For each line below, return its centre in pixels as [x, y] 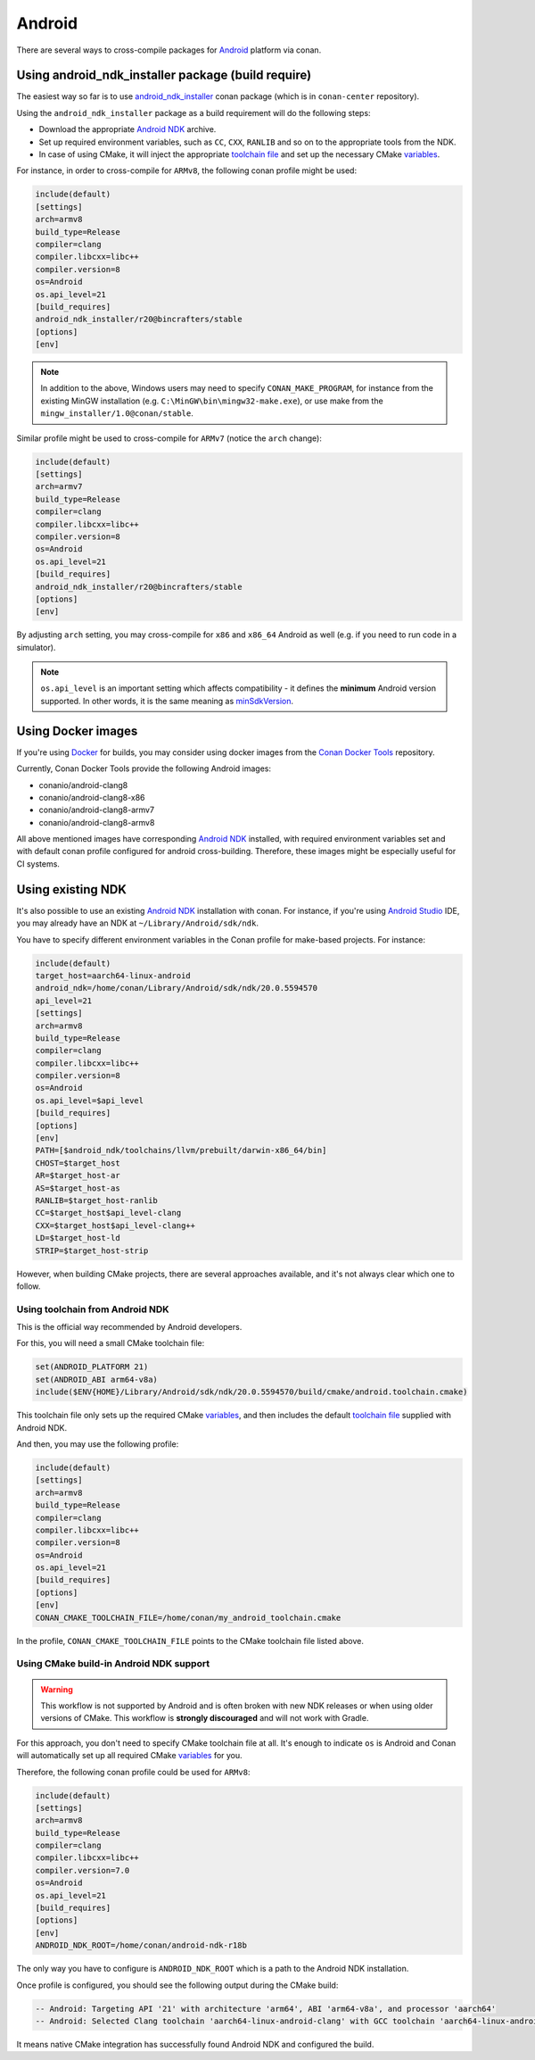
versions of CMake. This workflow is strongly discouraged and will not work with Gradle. [205, 1718]
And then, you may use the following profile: [98, 1444]
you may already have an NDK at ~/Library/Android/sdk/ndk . [137, 923]
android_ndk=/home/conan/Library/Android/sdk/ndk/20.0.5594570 [177, 988]
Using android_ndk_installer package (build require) [164, 75]
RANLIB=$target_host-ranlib [96, 1200]
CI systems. [38, 864]
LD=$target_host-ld [78, 1238]
